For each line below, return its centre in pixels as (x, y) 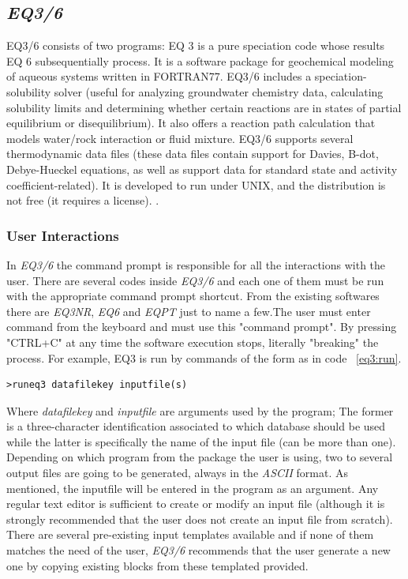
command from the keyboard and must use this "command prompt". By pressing (202, 327)
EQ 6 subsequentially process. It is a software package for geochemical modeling (200, 60)
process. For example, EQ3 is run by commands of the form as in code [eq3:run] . (204, 357)
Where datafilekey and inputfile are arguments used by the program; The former (200, 410)
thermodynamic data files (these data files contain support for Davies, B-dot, (193, 154)
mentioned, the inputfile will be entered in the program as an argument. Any (193, 488)
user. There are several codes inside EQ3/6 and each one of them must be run (195, 280)
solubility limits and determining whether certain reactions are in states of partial (204, 107)
